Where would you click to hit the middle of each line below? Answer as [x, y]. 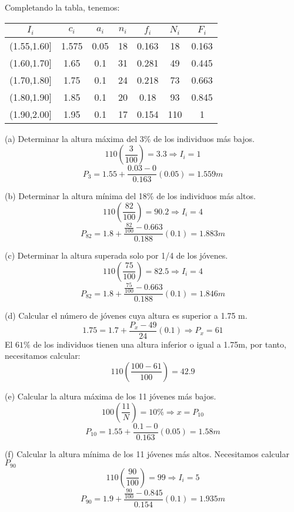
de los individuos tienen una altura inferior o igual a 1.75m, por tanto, [160, 344]
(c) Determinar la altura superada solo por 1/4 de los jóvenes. [116, 255]
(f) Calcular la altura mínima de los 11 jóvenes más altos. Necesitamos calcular [147, 453]
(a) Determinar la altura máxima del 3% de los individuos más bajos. [130, 138]
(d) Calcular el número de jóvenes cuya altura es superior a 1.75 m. [126, 316]
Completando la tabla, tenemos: [62, 7]
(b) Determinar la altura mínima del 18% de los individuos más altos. [130, 196]
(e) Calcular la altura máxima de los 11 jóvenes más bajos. [111, 396]
